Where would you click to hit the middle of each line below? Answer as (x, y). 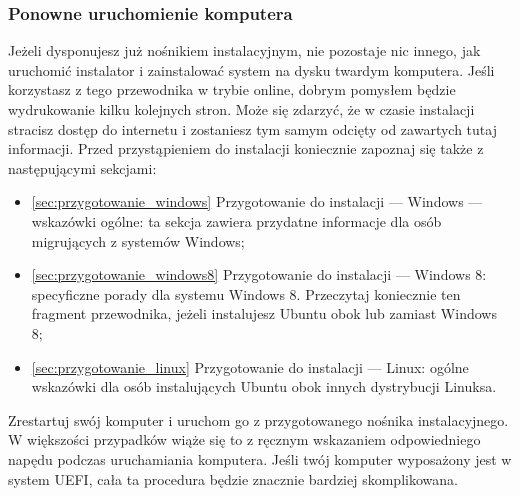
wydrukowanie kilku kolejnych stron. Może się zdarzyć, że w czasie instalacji (241, 109)
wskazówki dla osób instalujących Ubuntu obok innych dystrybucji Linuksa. (264, 386)
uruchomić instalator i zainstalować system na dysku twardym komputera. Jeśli (251, 69)
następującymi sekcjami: (82, 167)
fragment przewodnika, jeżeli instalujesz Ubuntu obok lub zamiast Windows (264, 313)
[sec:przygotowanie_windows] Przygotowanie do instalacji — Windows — (257, 201)
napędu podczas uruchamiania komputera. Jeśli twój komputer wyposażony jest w (260, 458)
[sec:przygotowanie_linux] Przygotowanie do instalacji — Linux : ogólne (250, 366)
